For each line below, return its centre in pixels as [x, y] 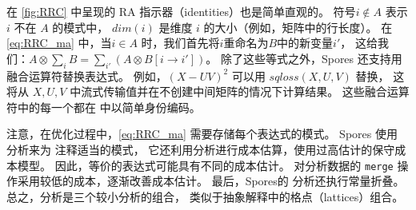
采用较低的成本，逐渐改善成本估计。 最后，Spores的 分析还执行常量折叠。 [211, 181]
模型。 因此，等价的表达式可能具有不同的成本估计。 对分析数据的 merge [205, 165]
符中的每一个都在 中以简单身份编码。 [104, 107]
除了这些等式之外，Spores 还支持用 [311, 58]
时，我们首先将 [180, 43]
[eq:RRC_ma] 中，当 [59, 43]
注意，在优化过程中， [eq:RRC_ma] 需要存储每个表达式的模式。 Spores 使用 [202, 134]
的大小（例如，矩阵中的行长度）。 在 [298, 27]
